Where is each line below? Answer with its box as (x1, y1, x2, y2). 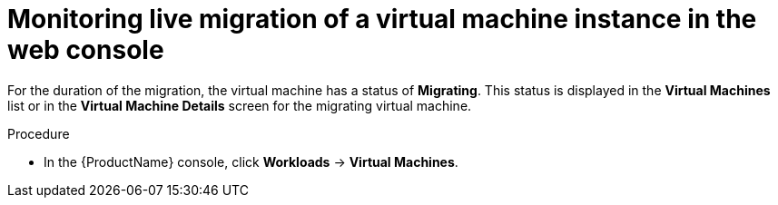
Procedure (7, 125, 70, 142)
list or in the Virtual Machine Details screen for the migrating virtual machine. (7, 97, 472, 113)
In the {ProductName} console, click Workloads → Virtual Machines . (44, 153, 458, 170)
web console (7, 34, 164, 65)
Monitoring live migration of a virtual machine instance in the (7, 4, 757, 34)
